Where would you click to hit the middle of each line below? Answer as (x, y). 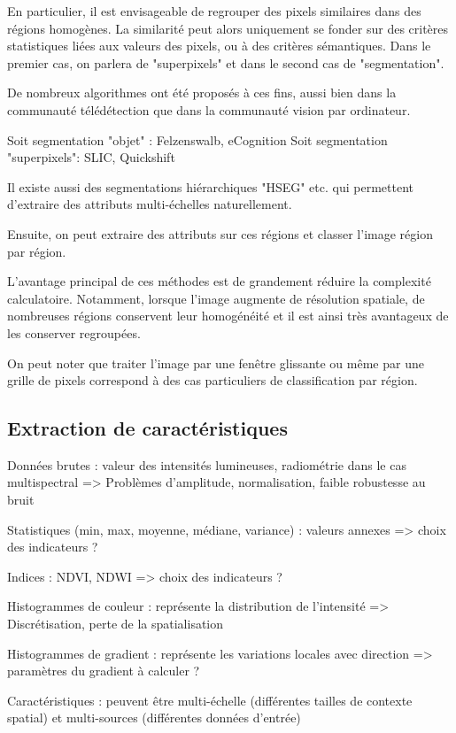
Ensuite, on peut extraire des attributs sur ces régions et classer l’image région (220, 233)
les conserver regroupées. (74, 332)
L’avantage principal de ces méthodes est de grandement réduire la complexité (219, 281)
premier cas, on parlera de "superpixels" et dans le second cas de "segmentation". (226, 62)
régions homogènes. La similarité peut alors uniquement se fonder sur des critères (228, 28)
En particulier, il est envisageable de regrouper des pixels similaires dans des (214, 11)
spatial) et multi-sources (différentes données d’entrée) (154, 718)
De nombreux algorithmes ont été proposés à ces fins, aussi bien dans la (202, 93)
